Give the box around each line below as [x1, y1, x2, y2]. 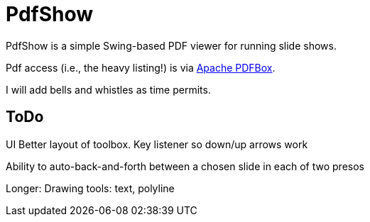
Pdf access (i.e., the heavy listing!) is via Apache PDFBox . [6, 61, 276, 74]
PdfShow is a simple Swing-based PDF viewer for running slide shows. [6, 39, 337, 52]
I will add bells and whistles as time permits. [6, 83, 211, 96]
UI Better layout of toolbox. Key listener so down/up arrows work [6, 138, 308, 150]
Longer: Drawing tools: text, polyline [6, 182, 175, 194]
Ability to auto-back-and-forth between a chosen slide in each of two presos [6, 160, 364, 172]
